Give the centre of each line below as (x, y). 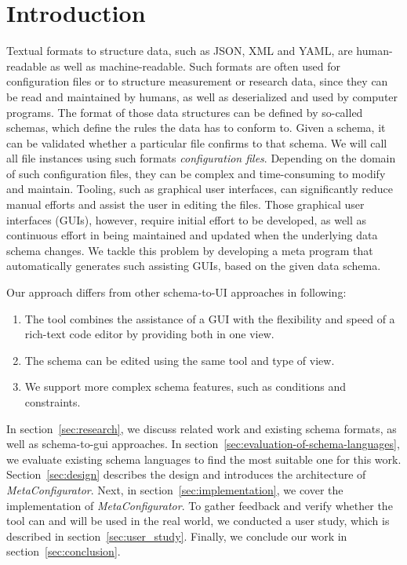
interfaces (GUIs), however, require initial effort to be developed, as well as (187, 219)
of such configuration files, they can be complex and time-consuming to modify (196, 173)
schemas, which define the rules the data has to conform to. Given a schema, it (196, 128)
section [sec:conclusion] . (64, 551)
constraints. (53, 402)
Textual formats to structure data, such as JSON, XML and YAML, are (180, 51)
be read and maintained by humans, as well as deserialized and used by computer (202, 96)
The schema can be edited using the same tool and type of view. (180, 360)
